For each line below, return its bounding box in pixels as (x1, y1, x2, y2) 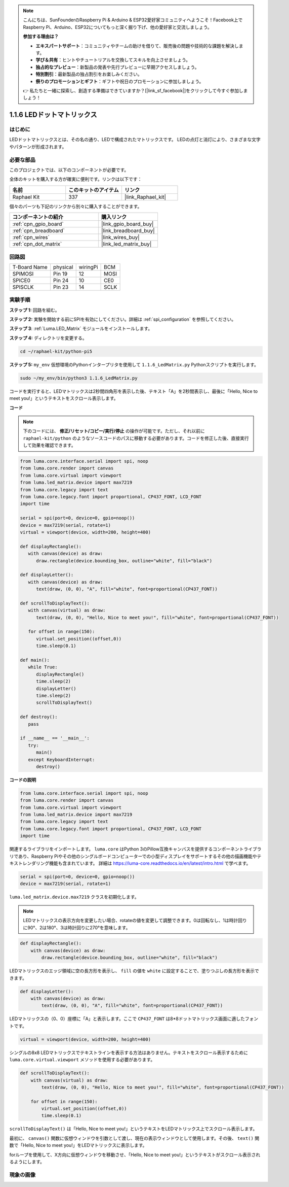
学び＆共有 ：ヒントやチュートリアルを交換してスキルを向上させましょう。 (35, 57, 191, 63)
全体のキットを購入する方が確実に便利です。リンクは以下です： (9, 176, 142, 182)
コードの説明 (9, 776, 36, 783)
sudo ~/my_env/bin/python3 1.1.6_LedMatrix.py (20, 375, 138, 381)
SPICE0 (12, 277, 30, 284)
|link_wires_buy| (101, 234, 140, 241)
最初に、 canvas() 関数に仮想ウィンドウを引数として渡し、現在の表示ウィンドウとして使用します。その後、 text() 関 (9, 1135, 260, 1141)
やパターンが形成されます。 (9, 144, 67, 150)
